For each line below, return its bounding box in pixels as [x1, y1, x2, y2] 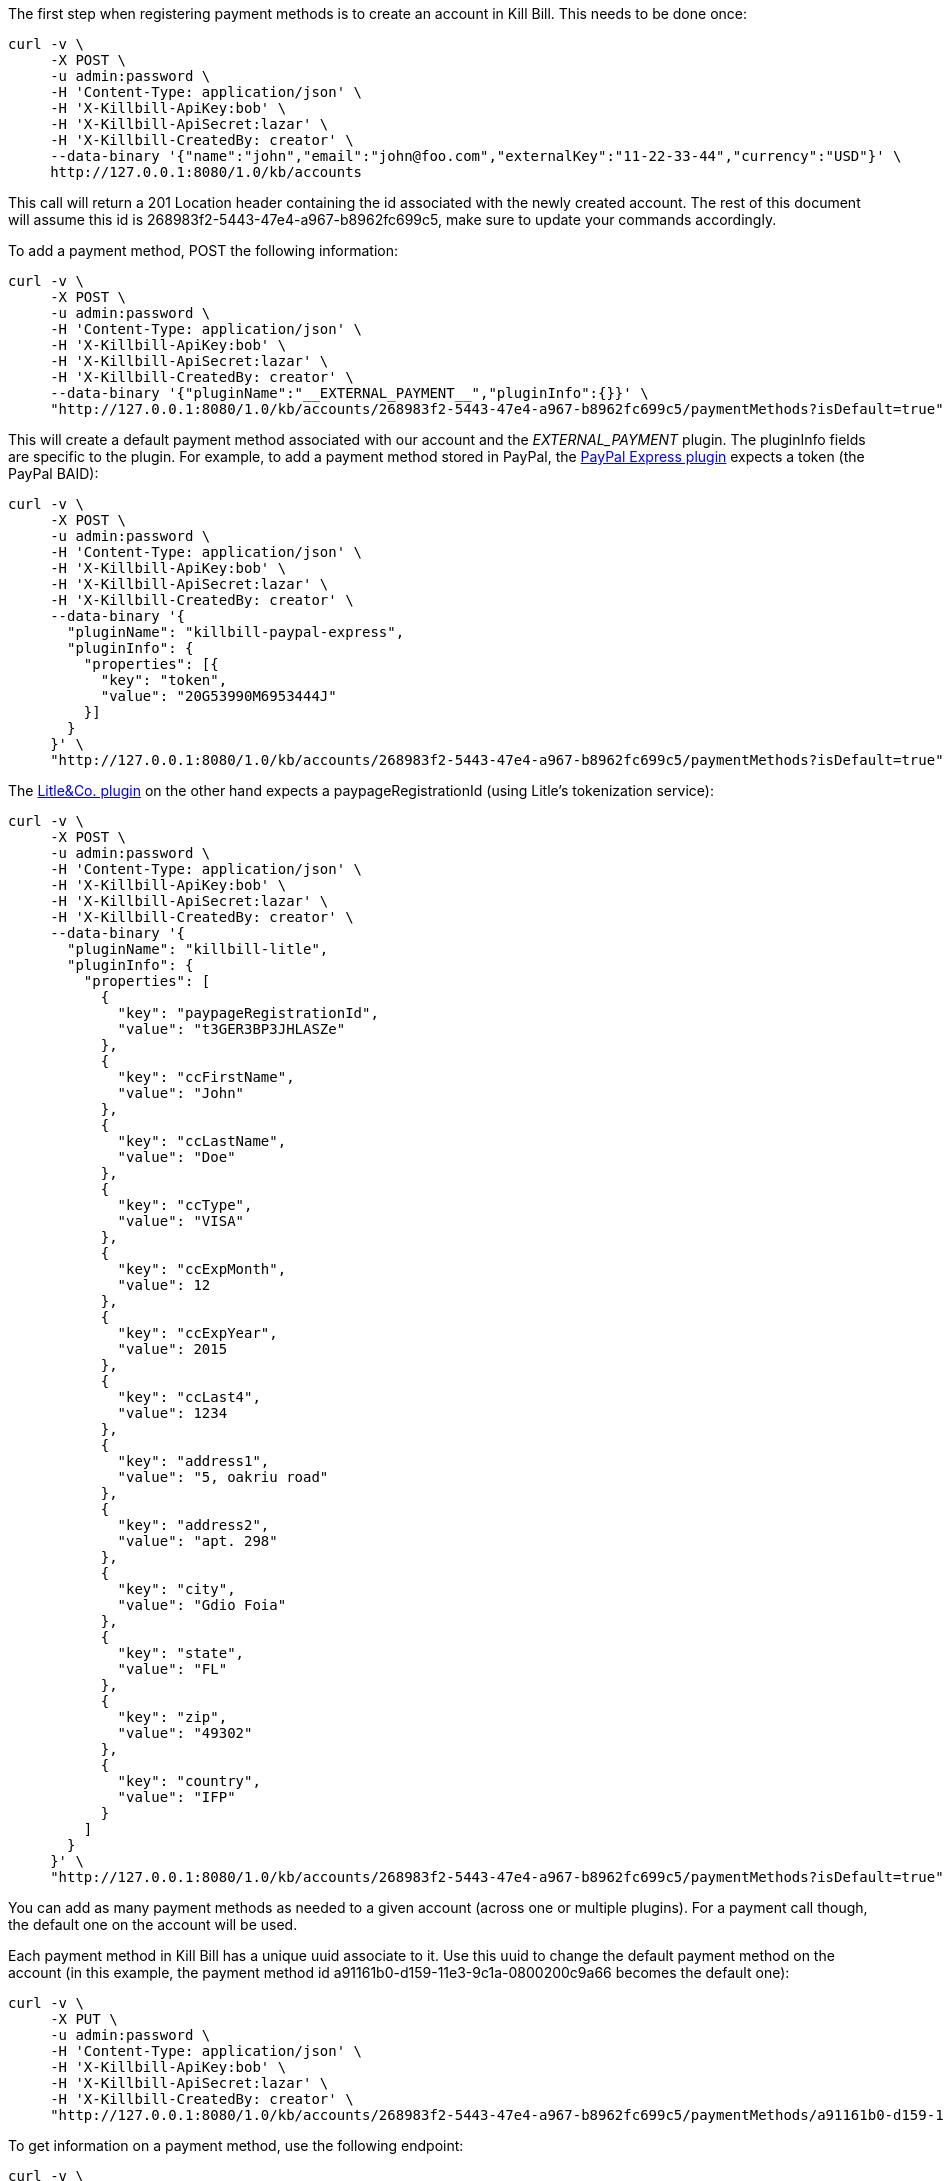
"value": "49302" [117, 1725, 253, 1741]
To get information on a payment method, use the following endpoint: [8, 2137, 464, 2154]
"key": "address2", [117, 1517, 270, 1533]
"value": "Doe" [117, 1149, 236, 1165]
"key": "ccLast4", [117, 1389, 261, 1405]
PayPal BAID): [8, 465, 99, 482]
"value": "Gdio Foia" [117, 1597, 287, 1613]
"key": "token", [100, 672, 228, 688]
